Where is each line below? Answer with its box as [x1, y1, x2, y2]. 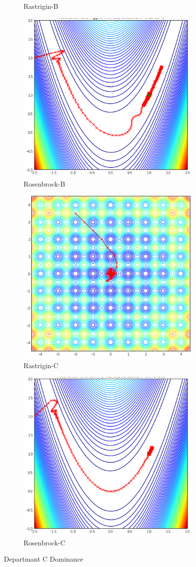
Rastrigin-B [24, 1, 58, 11]
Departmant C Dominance [4, 554, 83, 564]
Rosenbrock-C [24, 537, 66, 547]
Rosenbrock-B [24, 178, 65, 189]
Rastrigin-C [24, 360, 59, 370]
